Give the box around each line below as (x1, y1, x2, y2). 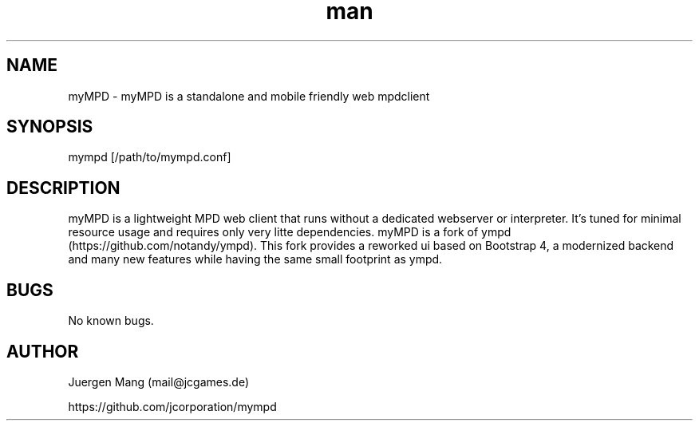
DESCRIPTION (6, 177, 120, 198)
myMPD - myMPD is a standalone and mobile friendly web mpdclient (68, 89, 430, 103)
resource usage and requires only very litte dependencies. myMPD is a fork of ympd (68, 225, 511, 239)
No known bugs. (68, 314, 154, 328)
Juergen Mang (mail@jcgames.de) (68, 374, 250, 389)
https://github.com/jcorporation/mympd (68, 399, 277, 413)
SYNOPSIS (6, 117, 93, 137)
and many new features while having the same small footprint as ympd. (68, 252, 443, 267)
